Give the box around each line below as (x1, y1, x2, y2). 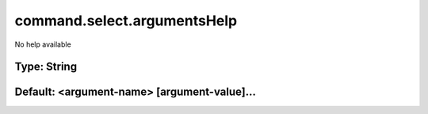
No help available (14, 40, 71, 49)
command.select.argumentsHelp (14, 12, 238, 29)
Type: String (14, 60, 78, 74)
